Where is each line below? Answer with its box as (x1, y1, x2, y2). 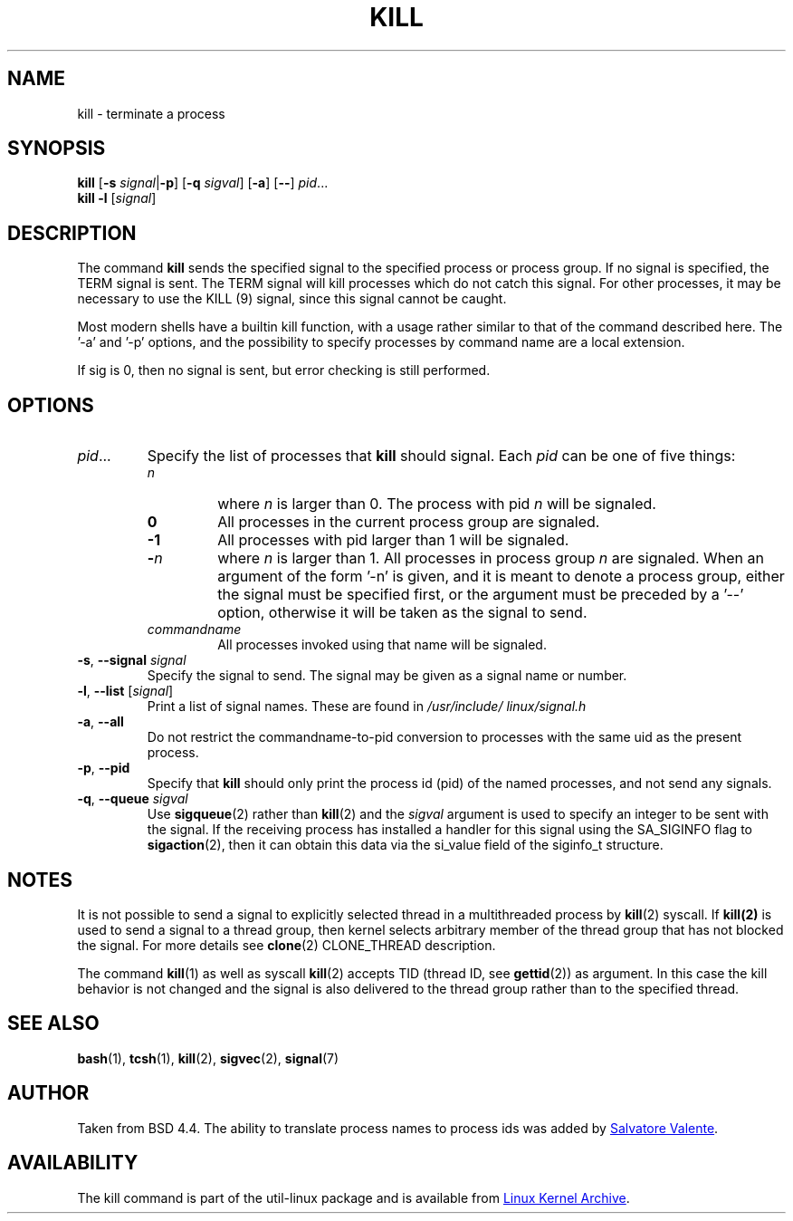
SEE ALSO (7, 1012, 100, 1035)
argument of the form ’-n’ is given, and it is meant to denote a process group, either (217, 567, 785, 586)
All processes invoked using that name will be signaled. (217, 637, 547, 653)
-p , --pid (77, 760, 130, 776)
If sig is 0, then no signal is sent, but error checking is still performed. (77, 362, 491, 379)
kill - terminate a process (77, 105, 225, 121)
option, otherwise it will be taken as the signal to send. (217, 603, 588, 622)
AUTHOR (7, 1082, 90, 1105)
